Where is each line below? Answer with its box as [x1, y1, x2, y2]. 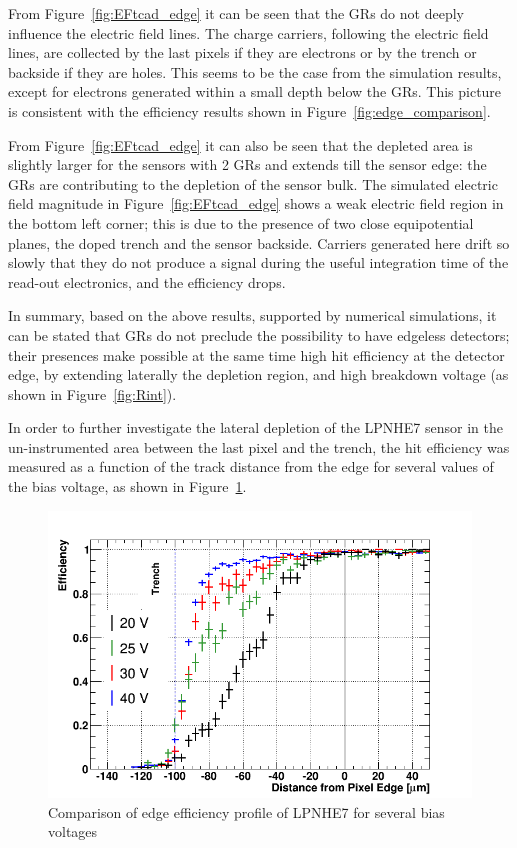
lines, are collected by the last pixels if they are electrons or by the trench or [8, 42, 477, 63]
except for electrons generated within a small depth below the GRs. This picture [8, 81, 502, 102]
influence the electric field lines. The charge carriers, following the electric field [8, 22, 489, 43]
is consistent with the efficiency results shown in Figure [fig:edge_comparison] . [8, 100, 491, 121]
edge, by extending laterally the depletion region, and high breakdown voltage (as [8, 364, 509, 385]
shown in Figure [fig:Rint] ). [8, 383, 177, 404]
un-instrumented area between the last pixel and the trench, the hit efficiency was [8, 436, 510, 457]
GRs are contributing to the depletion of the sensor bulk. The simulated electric [8, 173, 498, 194]
